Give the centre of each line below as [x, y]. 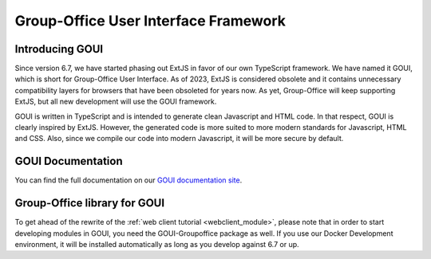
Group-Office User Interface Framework [150, 21]
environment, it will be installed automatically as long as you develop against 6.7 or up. [157, 244]
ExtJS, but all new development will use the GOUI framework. [116, 102]
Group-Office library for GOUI [90, 203]
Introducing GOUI [59, 49]
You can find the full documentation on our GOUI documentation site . [129, 180]
